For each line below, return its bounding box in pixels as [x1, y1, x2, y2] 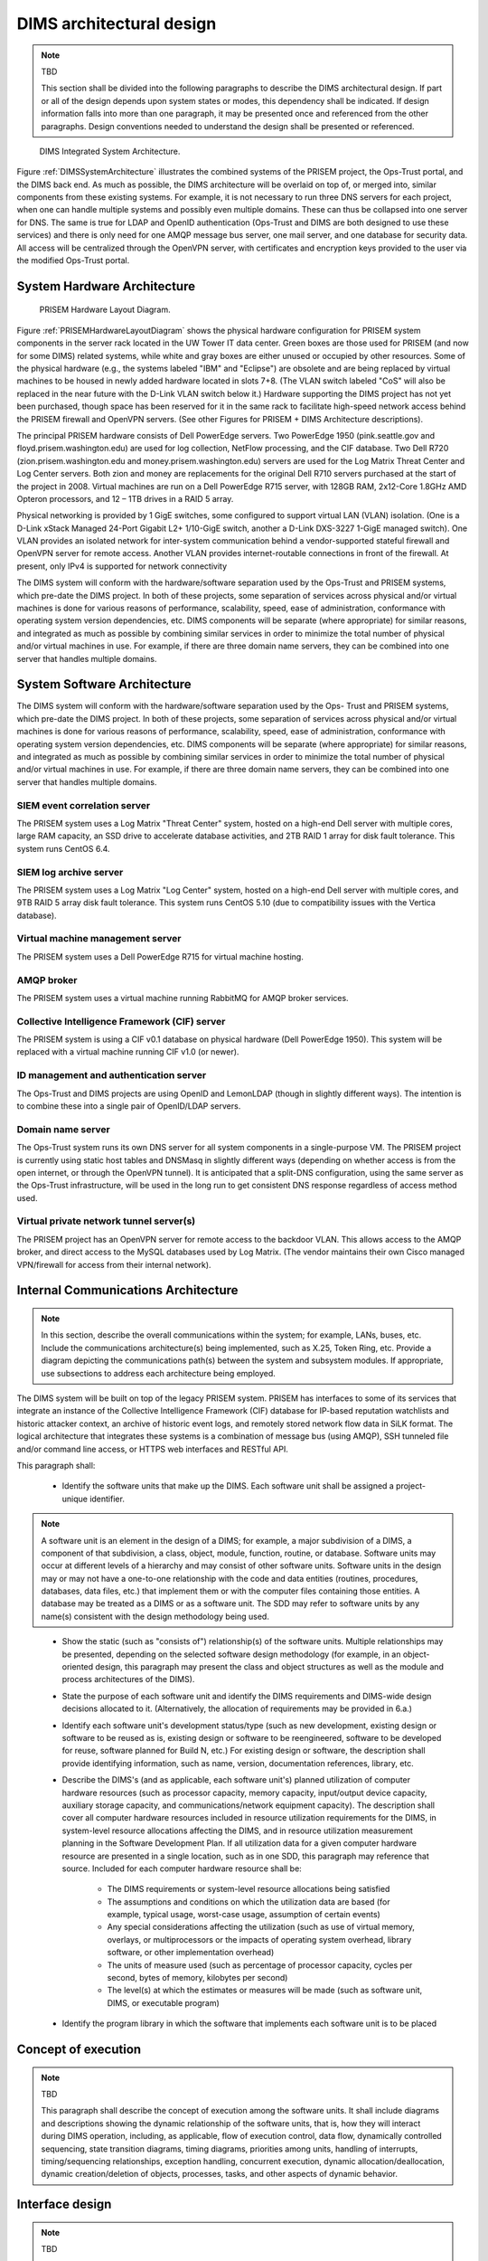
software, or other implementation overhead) [107, 1947, 275, 1958]
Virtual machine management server [16, 932, 182, 945]
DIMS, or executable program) [107, 1997, 221, 2008]
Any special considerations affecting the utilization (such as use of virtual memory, [107, 1922, 415, 1933]
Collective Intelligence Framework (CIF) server [16, 1015, 226, 1027]
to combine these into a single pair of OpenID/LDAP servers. [16, 1101, 241, 1112]
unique [61, 1493, 88, 1504]
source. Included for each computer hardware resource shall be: [61, 1863, 302, 1874]
